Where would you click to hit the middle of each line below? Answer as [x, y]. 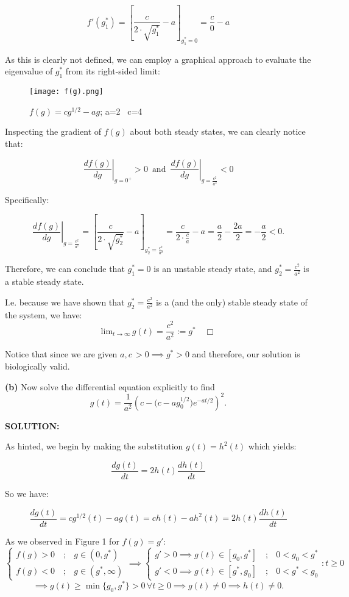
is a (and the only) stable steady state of [232, 302]
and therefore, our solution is [246, 354]
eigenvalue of [29, 71]
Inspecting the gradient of [53, 131]
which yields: [272, 446]
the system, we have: [44, 314]
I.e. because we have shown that [65, 302]
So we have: [27, 493]
